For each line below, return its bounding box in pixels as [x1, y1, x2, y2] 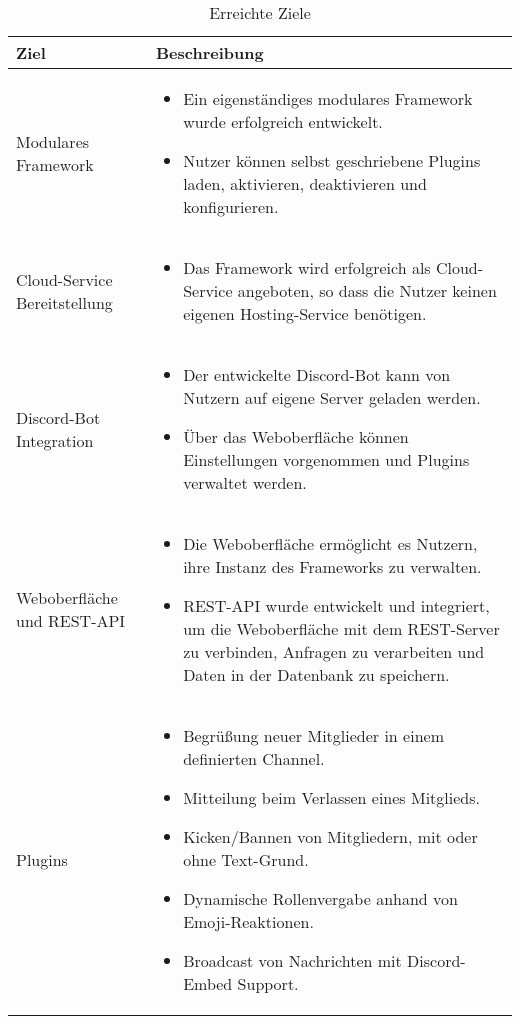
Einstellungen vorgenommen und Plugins [183, 448, 470, 471]
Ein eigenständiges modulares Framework [183, 87, 473, 110]
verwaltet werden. [183, 471, 307, 494]
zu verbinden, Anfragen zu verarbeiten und [183, 640, 485, 663]
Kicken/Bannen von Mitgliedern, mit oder [183, 825, 478, 848]
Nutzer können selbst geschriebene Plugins [183, 149, 481, 172]
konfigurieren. [183, 195, 279, 218]
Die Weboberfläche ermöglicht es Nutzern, [183, 532, 478, 555]
